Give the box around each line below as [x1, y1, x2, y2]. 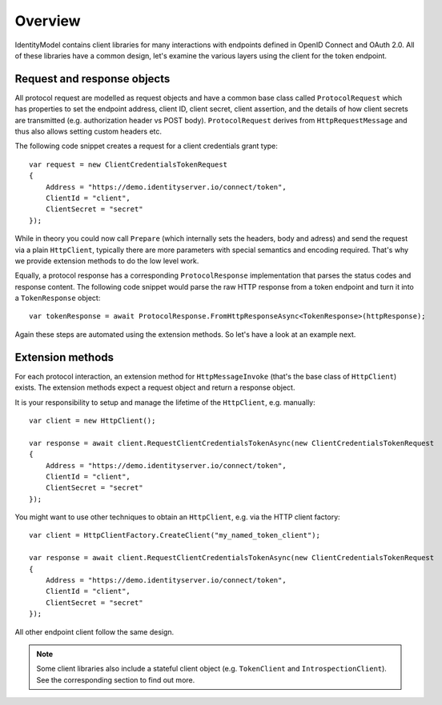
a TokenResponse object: [14, 293, 101, 303]
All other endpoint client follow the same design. [14, 627, 175, 636]
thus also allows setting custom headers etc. [14, 126, 163, 136]
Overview [14, 12, 81, 30]
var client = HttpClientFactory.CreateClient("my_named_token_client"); [29, 531, 320, 540]
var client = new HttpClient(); [29, 416, 156, 425]
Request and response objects [14, 72, 171, 86]
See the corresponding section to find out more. [36, 675, 195, 684]
